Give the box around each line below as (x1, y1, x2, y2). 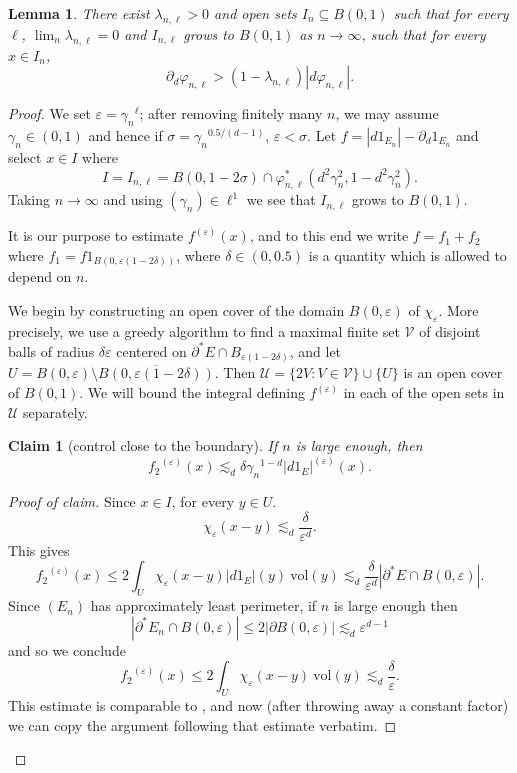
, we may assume (335, 103, 439, 124)
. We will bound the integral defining (79, 382, 305, 403)
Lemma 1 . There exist (8, 3, 150, 23)
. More (438, 300, 479, 321)
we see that (246, 189, 316, 210)
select (8, 146, 42, 167)
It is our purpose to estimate (8, 225, 184, 246)
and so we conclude (8, 639, 126, 660)
